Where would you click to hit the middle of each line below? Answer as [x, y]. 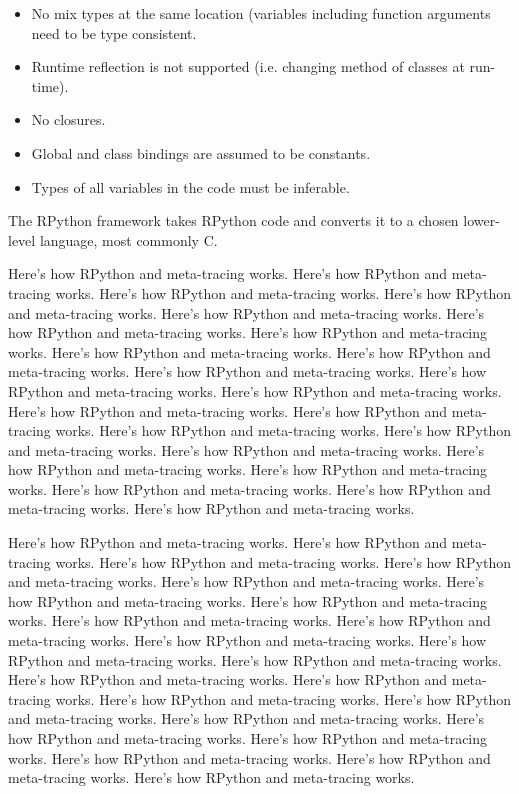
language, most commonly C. [128, 239]
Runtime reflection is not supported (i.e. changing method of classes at [248, 66]
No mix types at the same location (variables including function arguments [261, 13]
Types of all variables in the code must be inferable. [190, 186]
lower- [481, 220]
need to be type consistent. [114, 32]
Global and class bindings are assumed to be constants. [201, 152]
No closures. [68, 119]
